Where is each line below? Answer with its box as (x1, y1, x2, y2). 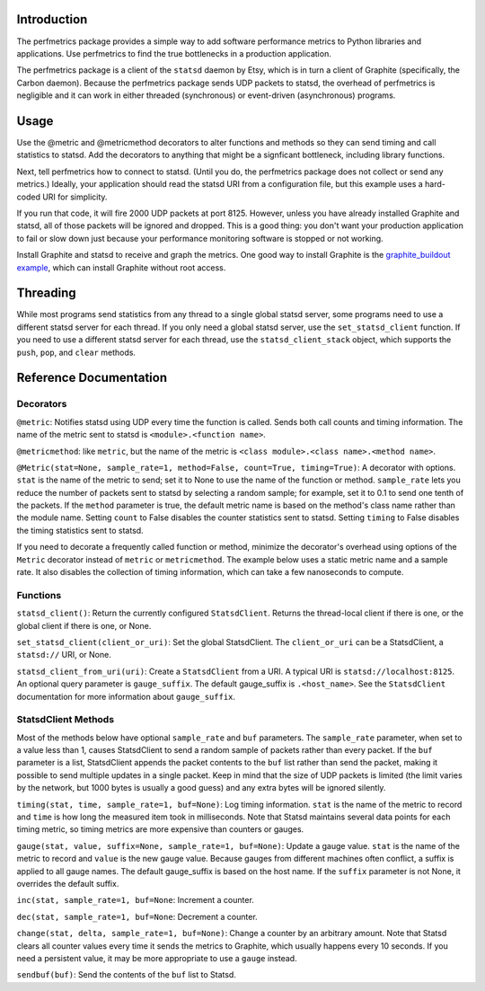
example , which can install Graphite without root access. (16, 261, 226, 273)
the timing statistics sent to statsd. (16, 525, 144, 535)
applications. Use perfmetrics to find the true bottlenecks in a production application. (16, 48, 331, 58)
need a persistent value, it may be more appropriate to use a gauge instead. (16, 952, 297, 963)
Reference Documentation (16, 370, 168, 385)
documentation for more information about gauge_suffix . (16, 691, 236, 702)
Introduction (16, 12, 88, 27)
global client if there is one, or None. (16, 620, 152, 631)
